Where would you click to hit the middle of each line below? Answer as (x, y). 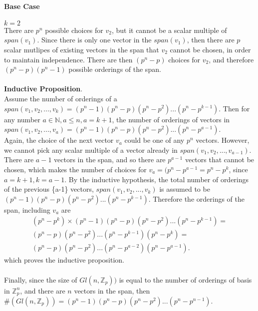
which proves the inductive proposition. (64, 260)
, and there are (43, 290)
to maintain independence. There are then (68, 59)
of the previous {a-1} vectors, (49, 189)
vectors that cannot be (220, 159)
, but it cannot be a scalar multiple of (169, 30)
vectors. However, (223, 140)
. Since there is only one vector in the (94, 40)
